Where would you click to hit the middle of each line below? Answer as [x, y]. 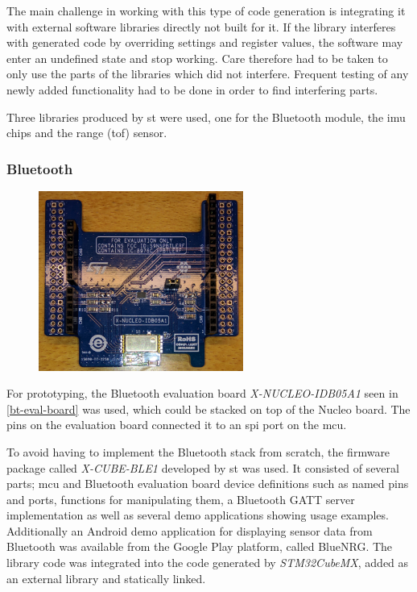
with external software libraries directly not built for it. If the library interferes [201, 26]
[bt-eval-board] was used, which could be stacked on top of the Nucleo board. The [208, 409]
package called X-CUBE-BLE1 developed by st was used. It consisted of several [203, 467]
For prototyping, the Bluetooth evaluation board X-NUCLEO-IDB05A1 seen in [202, 393]
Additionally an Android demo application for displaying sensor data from [190, 530]
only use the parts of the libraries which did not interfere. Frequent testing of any [208, 74]
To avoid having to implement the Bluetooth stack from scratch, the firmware [198, 451]
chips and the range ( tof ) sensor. [87, 133]
